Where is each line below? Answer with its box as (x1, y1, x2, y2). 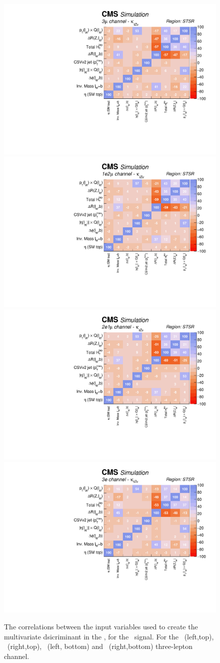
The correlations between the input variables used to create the (4, 621, 198, 631)
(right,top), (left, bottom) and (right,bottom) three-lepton (7, 641, 193, 651)
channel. (4, 650, 29, 661)
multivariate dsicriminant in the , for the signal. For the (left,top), (4, 631, 214, 641)
